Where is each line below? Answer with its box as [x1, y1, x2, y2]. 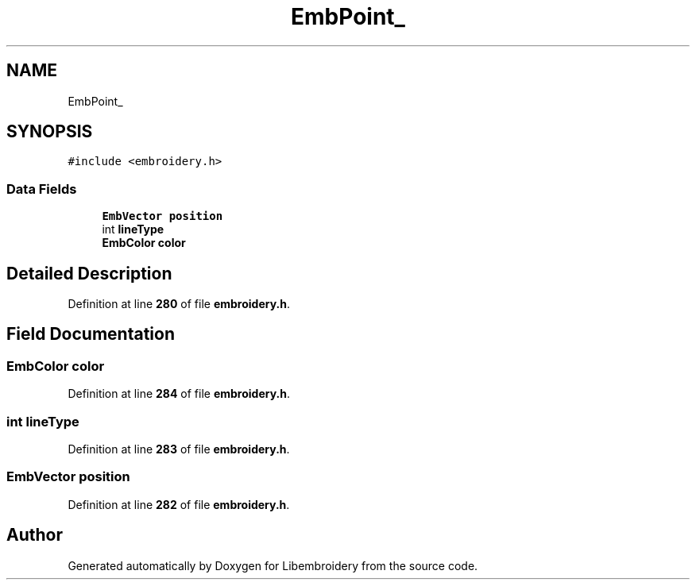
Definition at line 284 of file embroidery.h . [68, 387, 291, 401]
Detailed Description [6, 263, 172, 283]
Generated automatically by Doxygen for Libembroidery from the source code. [68, 558, 478, 573]
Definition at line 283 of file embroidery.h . [68, 442, 290, 456]
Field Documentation [6, 324, 175, 345]
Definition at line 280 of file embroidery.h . [68, 297, 290, 311]
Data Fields [6, 180, 77, 197]
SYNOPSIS [6, 121, 93, 142]
